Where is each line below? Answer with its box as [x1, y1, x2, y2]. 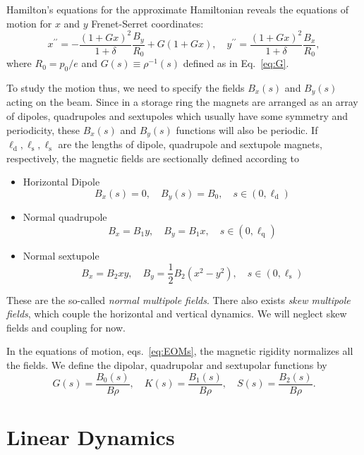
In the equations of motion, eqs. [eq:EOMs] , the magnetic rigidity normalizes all [6, 344, 353, 358]
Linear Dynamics [6, 422, 175, 451]
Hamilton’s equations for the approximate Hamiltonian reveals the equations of [6, 2, 349, 16]
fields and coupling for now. [6, 320, 126, 334]
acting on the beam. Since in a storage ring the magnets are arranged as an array [6, 95, 358, 109]
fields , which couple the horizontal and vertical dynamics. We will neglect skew [6, 306, 347, 321]
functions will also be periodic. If [176, 122, 318, 137]
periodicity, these [6, 122, 80, 137]
